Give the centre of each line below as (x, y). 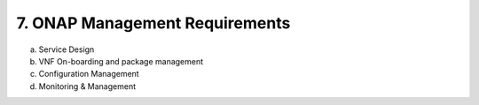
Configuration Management (89, 74)
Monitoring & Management (87, 86)
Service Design (67, 49)
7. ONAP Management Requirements (153, 23)
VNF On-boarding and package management (121, 61)
